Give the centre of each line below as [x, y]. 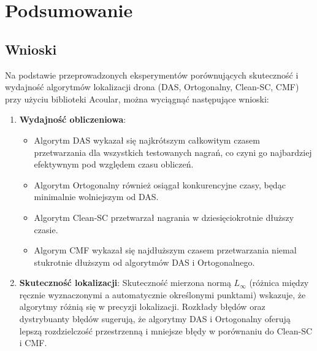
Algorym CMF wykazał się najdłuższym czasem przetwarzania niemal [165, 250]
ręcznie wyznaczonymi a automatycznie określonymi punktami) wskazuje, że [162, 294]
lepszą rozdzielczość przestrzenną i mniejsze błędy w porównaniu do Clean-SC [166, 330]
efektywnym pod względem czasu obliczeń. [114, 164]
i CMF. [33, 343]
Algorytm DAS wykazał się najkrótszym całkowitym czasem [147, 140]
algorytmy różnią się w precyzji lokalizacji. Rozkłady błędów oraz [142, 307]
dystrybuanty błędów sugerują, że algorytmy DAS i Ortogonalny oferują [155, 319]
